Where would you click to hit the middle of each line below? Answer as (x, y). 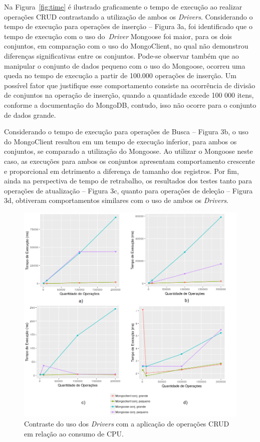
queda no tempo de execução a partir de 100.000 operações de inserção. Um (120, 75)
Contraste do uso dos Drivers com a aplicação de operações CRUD (127, 423)
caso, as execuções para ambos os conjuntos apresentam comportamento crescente (129, 161)
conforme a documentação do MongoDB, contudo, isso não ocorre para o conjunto (130, 104)
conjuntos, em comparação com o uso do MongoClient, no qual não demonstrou (126, 46)
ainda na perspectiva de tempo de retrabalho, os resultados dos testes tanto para (128, 181)
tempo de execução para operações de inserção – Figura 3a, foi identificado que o (128, 26)
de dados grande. (30, 115)
